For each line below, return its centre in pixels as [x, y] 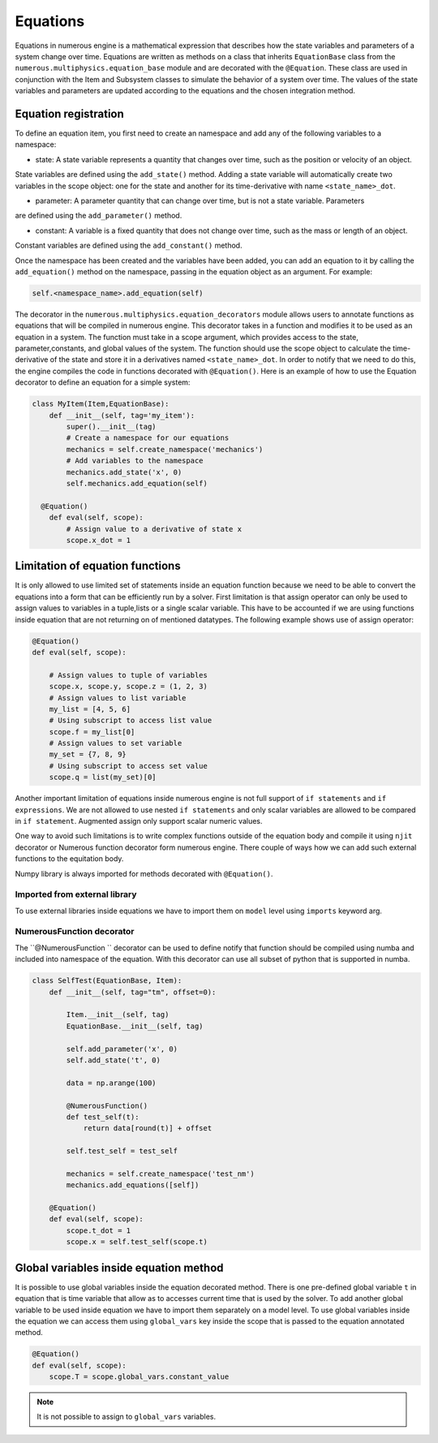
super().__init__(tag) [112, 426]
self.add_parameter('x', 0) [122, 1049]
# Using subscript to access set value [129, 766]
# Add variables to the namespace [135, 461]
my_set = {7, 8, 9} [88, 754]
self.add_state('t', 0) [114, 1060]
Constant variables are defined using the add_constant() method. [129, 246]
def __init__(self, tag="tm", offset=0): [133, 992]
